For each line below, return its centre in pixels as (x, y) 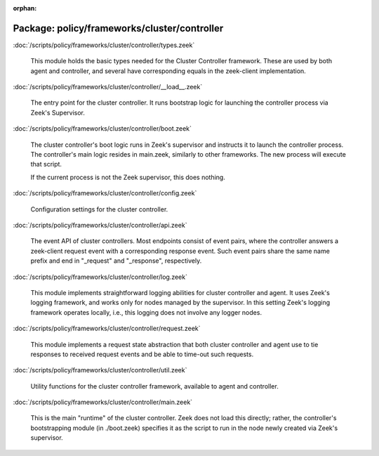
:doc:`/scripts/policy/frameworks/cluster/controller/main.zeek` (103, 402)
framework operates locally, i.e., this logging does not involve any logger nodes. (146, 312)
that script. (46, 164)
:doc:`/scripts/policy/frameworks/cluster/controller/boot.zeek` (102, 129)
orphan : (25, 8)
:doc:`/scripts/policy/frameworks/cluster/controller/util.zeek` (100, 370)
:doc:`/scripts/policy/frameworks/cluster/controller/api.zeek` (100, 225)
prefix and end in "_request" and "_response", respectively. (116, 261)
